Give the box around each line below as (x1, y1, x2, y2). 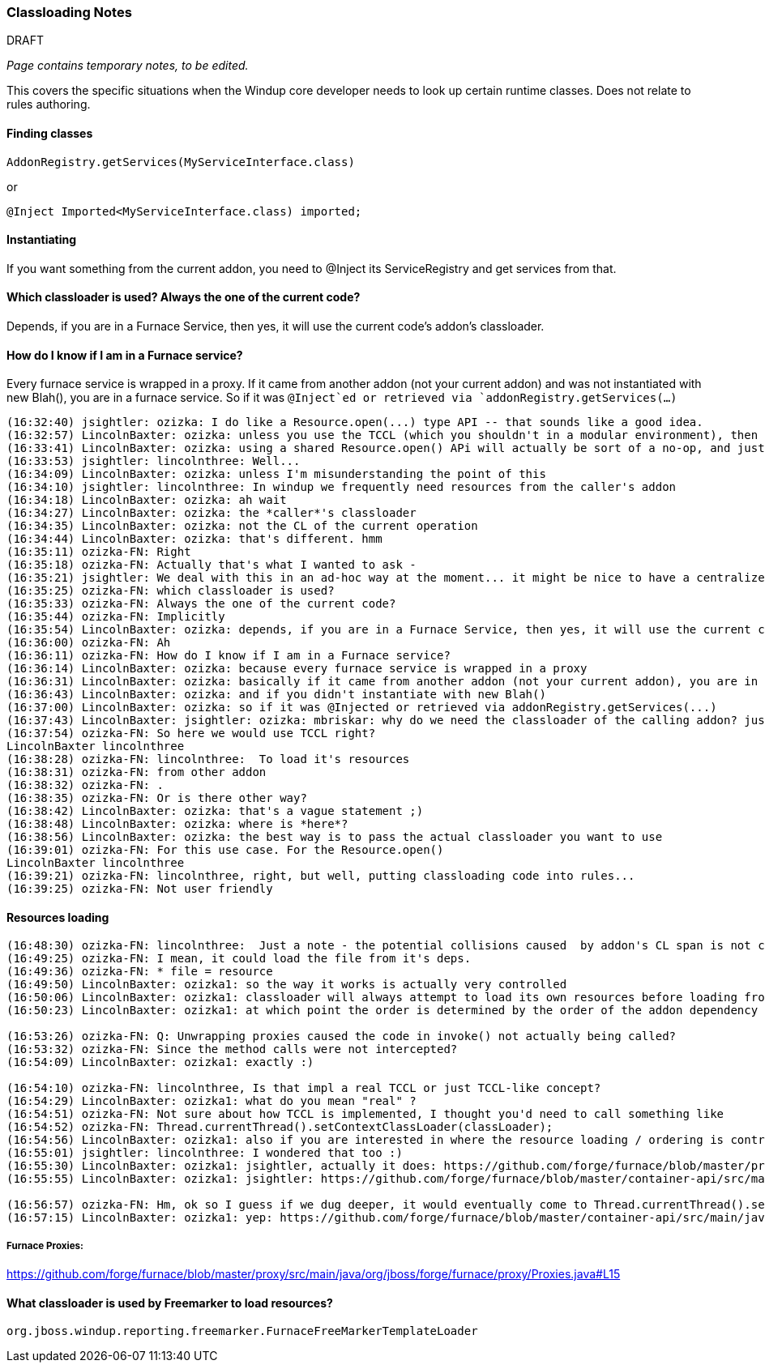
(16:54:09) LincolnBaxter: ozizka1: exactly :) (6, 1056, 314, 1069)
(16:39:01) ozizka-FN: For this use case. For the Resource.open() (6, 843, 444, 857)
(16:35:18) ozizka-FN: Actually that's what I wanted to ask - (6, 558, 417, 572)
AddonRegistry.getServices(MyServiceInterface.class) (6, 155, 355, 168)
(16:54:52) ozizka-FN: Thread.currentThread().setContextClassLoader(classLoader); (6, 1120, 553, 1134)
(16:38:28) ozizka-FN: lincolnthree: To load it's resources (6, 753, 410, 766)
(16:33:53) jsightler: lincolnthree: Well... (6, 454, 301, 468)
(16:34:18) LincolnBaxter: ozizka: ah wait (6, 493, 287, 507)
